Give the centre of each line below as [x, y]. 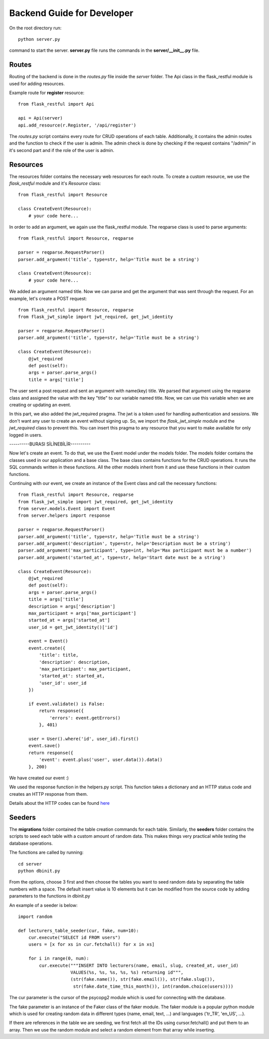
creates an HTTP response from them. [49, 794]
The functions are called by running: [47, 853]
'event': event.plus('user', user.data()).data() [101, 760]
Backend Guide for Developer [71, 13]
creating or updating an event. [40, 405]
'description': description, [75, 662]
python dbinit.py [39, 871]
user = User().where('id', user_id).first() [83, 739]
